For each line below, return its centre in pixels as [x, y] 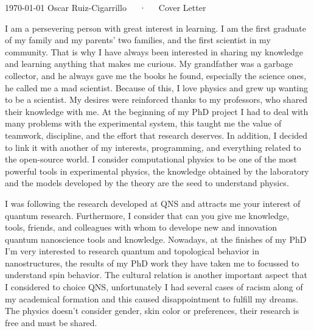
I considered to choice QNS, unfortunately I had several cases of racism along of [154, 287]
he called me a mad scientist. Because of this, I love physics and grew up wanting [157, 87]
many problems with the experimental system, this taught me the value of [143, 123]
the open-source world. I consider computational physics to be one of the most [151, 159]
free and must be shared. [51, 322]
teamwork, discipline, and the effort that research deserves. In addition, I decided [156, 135]
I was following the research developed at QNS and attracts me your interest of [153, 203]
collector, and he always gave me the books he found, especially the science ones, [156, 75]
